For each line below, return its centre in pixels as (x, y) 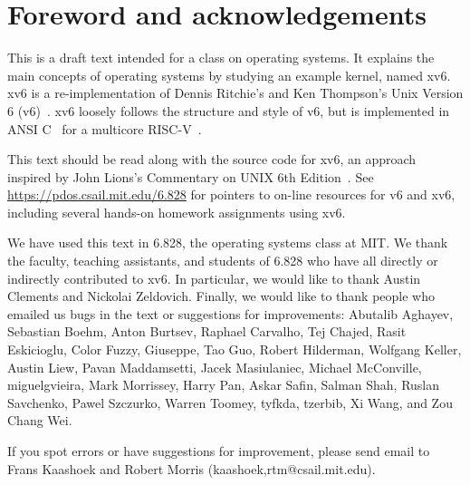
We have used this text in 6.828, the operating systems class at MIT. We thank (228, 242)
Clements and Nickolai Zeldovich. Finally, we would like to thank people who (221, 296)
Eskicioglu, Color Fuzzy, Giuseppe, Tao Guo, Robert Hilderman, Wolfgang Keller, (235, 349)
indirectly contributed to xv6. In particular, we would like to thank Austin (214, 278)
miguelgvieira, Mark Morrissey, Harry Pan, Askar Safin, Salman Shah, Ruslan (224, 385)
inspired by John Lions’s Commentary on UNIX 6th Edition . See (191, 176)
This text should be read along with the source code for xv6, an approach (212, 159)
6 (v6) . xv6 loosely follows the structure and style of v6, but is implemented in (229, 110)
